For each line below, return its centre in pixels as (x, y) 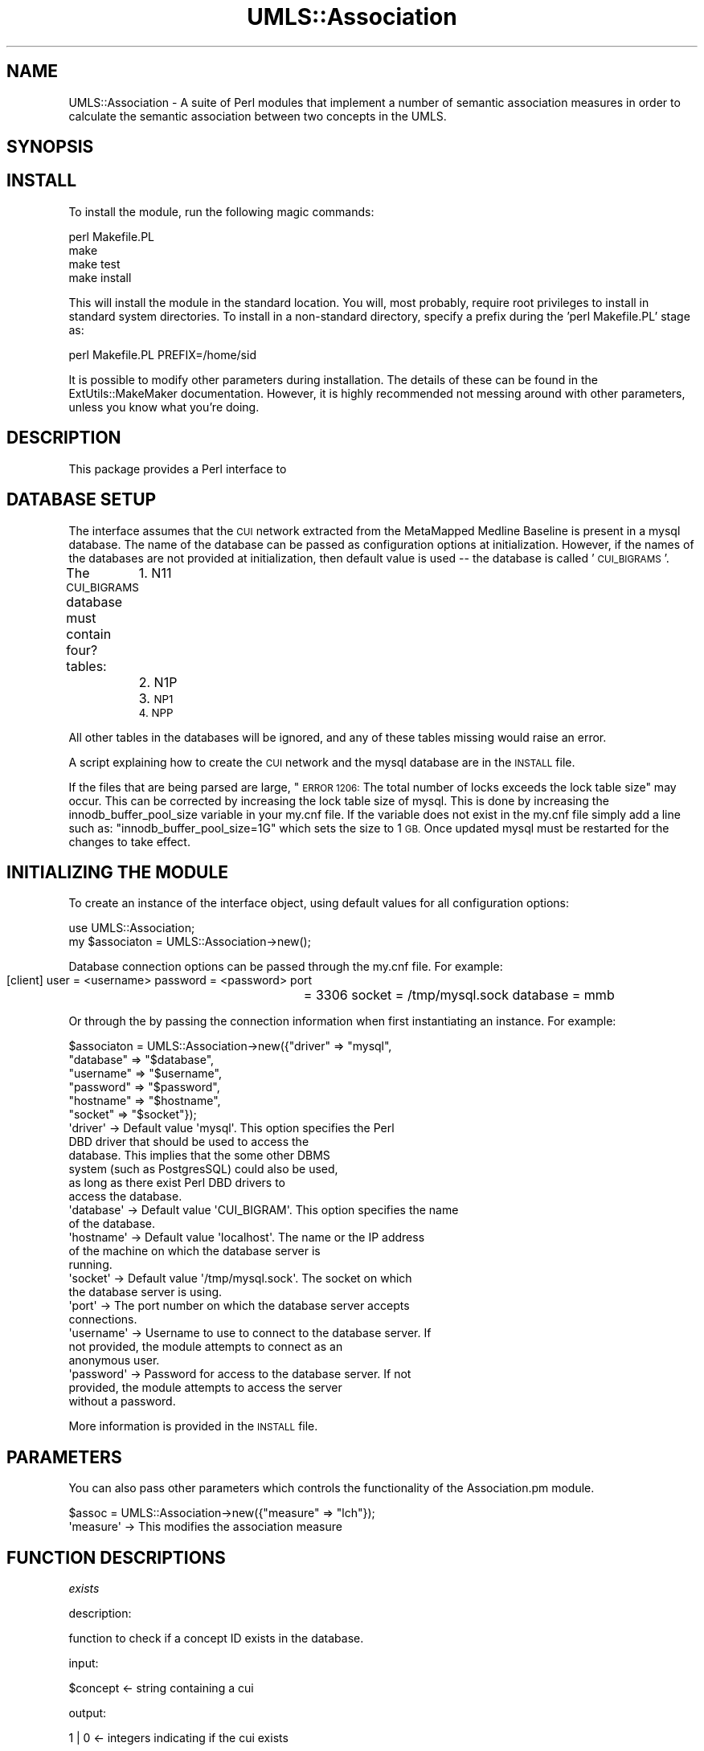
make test (94, 264)
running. (90, 1265)
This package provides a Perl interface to (178, 468)
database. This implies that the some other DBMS (199, 1156)
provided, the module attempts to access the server (205, 1388)
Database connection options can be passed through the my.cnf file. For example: (286, 967)
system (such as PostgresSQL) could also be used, (203, 1169)
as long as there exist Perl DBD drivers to (177, 1183)
